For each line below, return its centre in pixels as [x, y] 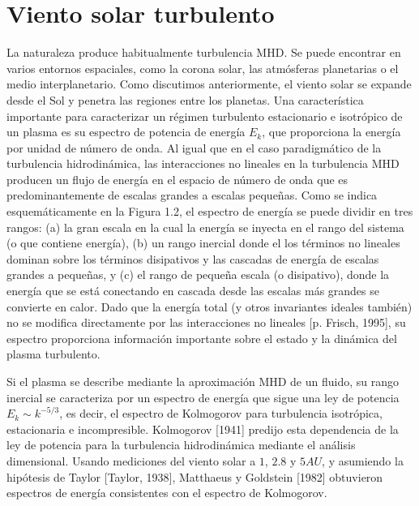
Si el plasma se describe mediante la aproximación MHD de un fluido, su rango [203, 381]
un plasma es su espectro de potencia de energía [126, 132]
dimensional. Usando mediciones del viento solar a [131, 460]
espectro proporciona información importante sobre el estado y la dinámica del [202, 338]
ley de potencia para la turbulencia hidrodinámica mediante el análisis [181, 445]
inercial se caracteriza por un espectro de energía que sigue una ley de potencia [203, 397]
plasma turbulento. [53, 354]
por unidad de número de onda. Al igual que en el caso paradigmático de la [194, 147]
